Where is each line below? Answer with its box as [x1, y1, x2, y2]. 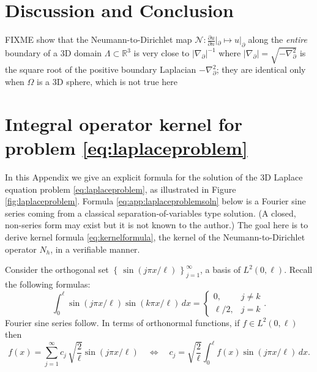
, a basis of [200, 263, 241, 276]
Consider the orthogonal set [5, 263, 109, 276]
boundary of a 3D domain [5, 46, 102, 59]
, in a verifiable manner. [50, 242, 140, 255]
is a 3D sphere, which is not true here [37, 75, 178, 88]
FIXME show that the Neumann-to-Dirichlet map [5, 33, 192, 46]
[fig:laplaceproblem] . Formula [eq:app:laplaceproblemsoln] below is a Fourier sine [5, 195, 306, 207]
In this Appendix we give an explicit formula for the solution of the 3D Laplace [5, 170, 303, 183]
